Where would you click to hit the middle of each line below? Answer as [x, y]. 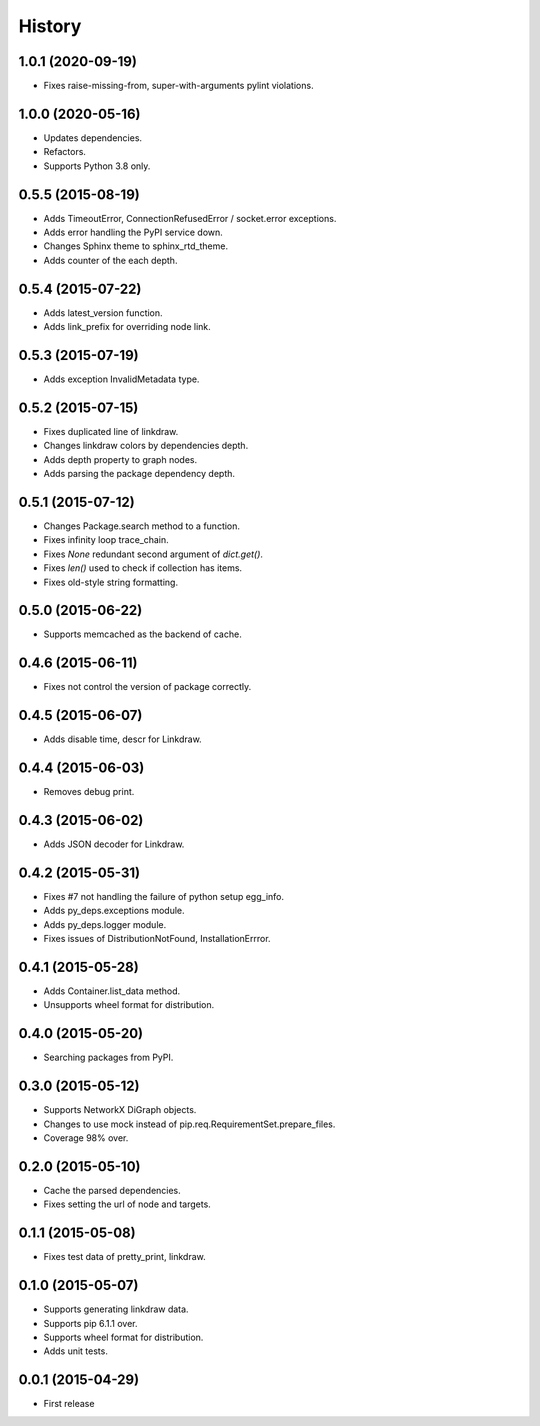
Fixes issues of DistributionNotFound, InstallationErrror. [157, 939]
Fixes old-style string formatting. [111, 582]
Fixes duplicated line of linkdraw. [111, 431]
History [50, 26]
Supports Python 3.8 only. [97, 166]
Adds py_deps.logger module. [105, 924]
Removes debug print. [89, 792]
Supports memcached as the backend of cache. [142, 634]
